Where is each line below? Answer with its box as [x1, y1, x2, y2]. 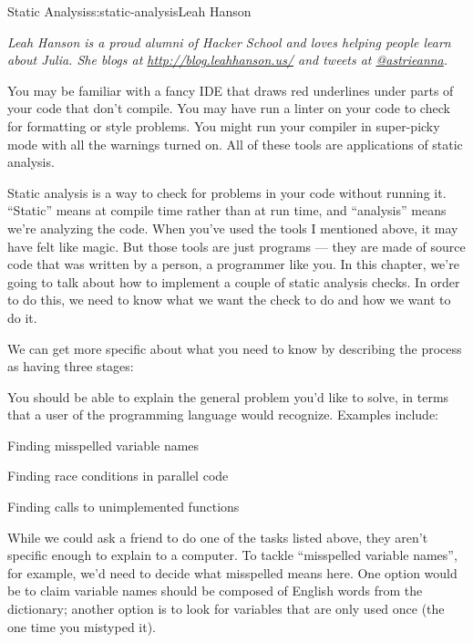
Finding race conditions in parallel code [7, 466, 229, 485]
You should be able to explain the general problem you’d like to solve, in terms [7, 387, 449, 406]
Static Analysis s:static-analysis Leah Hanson [7, 2, 252, 20]
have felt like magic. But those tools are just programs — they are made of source [7, 236, 466, 255]
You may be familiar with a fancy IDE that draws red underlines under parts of [7, 80, 454, 99]
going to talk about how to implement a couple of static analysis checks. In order [7, 272, 460, 291]
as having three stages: [7, 357, 134, 376]
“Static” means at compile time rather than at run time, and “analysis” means [7, 201, 447, 220]
